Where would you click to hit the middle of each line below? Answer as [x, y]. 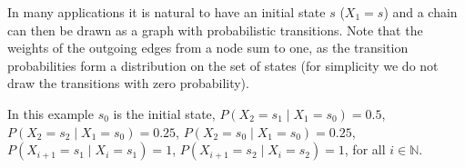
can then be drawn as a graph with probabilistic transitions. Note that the [215, 30]
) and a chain [420, 12]
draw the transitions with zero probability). [128, 83]
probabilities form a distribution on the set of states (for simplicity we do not [223, 65]
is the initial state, [164, 113]
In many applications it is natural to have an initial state [167, 12]
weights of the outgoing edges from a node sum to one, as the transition [208, 48]
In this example [51, 113]
